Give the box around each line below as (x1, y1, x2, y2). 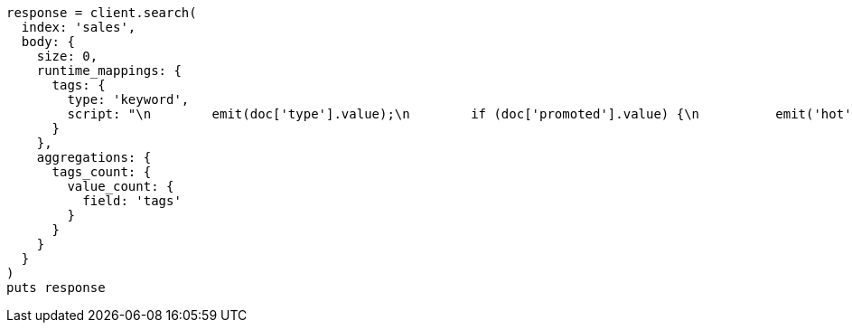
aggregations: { (36, 150, 152, 165)
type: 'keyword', (67, 92, 190, 107)
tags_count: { (51, 165, 152, 179)
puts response (6, 280, 106, 295)
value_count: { (67, 179, 174, 193)
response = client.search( (6, 5, 197, 20)
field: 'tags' (82, 193, 182, 208)
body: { (21, 34, 75, 49)
